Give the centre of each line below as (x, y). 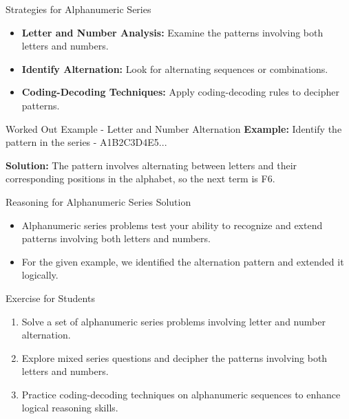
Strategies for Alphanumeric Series (78, 9)
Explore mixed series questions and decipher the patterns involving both (174, 357)
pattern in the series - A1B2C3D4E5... (86, 142)
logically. (40, 275)
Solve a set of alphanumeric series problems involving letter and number (173, 321)
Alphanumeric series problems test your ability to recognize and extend (172, 225)
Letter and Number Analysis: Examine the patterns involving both (172, 32)
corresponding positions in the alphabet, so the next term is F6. (140, 179)
